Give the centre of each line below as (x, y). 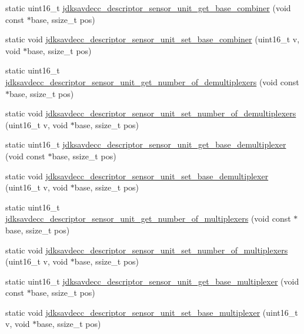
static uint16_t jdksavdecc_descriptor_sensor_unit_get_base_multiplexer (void (152, 281)
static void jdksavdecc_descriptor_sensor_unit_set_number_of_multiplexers (147, 250)
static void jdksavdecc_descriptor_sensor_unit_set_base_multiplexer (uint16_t (152, 312)
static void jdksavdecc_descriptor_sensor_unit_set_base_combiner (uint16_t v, (153, 39)
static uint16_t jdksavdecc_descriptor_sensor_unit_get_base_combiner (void (148, 8)
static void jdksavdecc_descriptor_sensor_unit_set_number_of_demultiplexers (151, 113)
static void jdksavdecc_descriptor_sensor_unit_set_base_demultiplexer (137, 176)
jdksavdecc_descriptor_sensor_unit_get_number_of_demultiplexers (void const (152, 81)
